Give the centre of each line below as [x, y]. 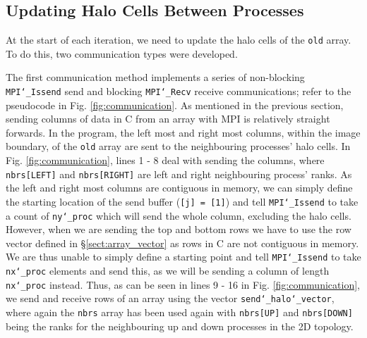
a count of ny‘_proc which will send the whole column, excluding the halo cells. [179, 215]
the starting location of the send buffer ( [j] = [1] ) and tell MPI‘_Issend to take [182, 201]
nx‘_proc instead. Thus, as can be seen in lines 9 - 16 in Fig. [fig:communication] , [183, 284]
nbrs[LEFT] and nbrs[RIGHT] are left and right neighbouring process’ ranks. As [179, 174]
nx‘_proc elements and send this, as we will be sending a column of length [168, 271]
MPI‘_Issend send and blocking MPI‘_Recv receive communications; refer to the [179, 91]
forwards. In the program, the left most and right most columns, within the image [183, 132]
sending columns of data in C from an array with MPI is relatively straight [168, 119]
